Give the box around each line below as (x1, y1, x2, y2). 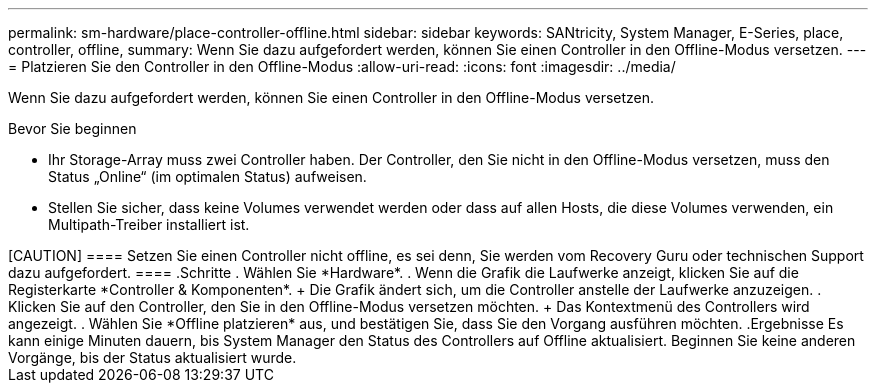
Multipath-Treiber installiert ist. (48, 216, 250, 233)
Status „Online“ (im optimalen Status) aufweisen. (48, 168, 367, 185)
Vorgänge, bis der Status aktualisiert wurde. (8, 349, 297, 366)
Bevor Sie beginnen (8, 120, 137, 137)
